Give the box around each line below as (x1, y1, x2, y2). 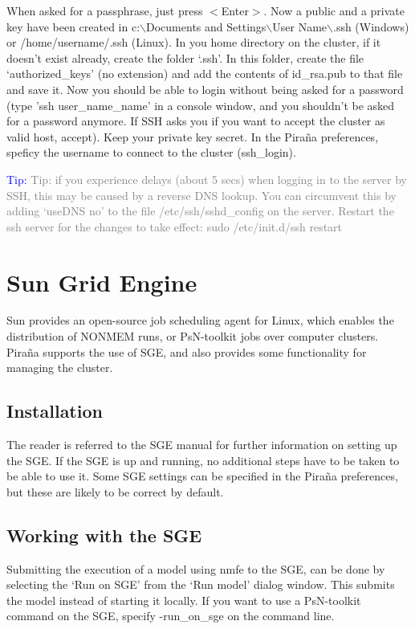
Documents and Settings (146, 18, 266, 35)
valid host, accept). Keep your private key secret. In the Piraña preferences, (6, 128, 379, 145)
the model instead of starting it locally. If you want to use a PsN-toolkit (6, 591, 361, 608)
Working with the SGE (6, 522, 202, 547)
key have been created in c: (6, 18, 140, 35)
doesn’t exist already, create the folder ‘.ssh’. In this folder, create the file (6, 49, 364, 66)
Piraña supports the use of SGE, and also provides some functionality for (6, 343, 367, 360)
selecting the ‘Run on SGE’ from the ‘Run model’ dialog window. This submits (6, 576, 395, 593)
